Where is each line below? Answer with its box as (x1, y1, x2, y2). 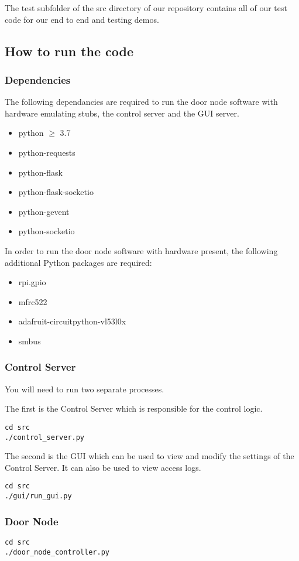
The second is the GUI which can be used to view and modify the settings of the (5, 450, 294, 462)
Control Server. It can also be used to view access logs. (5, 461, 201, 473)
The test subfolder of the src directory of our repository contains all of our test (5, 2, 287, 13)
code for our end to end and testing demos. (5, 13, 159, 25)
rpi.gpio (18, 276, 46, 288)
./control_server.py (5, 433, 85, 442)
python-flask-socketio (18, 186, 94, 198)
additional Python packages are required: (5, 256, 152, 268)
